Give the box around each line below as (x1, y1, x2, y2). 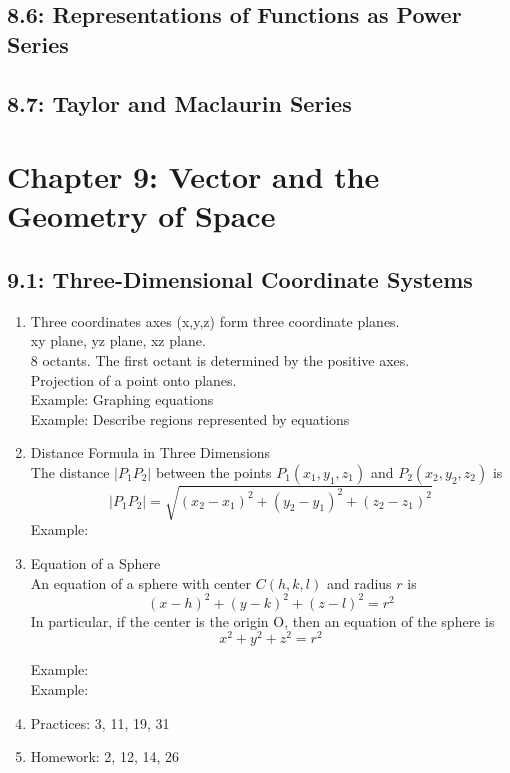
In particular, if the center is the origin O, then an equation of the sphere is (30, 610, 495, 631)
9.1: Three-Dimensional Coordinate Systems (7, 263, 473, 294)
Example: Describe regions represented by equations (30, 408, 350, 429)
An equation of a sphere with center (30, 572, 252, 593)
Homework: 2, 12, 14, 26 (30, 746, 179, 767)
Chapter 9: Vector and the (7, 156, 380, 197)
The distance (30, 461, 110, 482)
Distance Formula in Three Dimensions (30, 442, 271, 463)
